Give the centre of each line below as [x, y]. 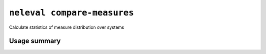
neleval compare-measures [71, 13]
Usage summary [35, 41]
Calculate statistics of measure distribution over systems [66, 27]
